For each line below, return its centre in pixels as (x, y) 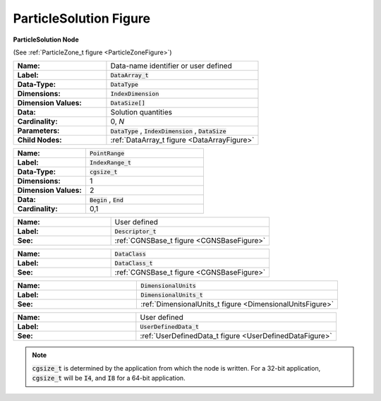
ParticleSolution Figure (82, 18)
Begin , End (106, 200)
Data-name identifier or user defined (171, 66)
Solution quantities (141, 112)
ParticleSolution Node (46, 40)
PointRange (107, 153)
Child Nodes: (40, 140)
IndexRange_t (110, 162)
